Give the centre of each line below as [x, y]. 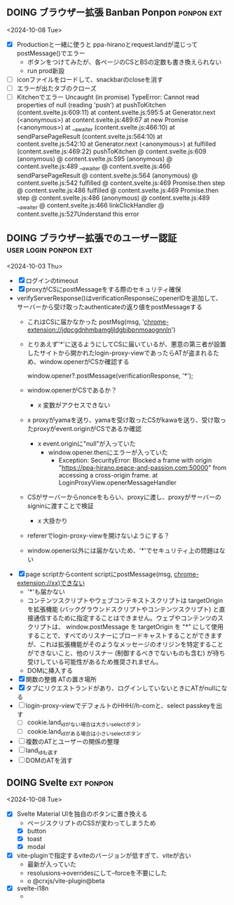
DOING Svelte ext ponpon [60, 783]
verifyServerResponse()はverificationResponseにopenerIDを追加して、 [119, 298]
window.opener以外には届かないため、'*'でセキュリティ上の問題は [123, 551]
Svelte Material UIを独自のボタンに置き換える [82, 814]
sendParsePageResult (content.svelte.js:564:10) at [89, 136]
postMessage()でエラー [51, 53]
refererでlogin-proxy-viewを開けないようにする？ [98, 536]
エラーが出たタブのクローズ [57, 88]
